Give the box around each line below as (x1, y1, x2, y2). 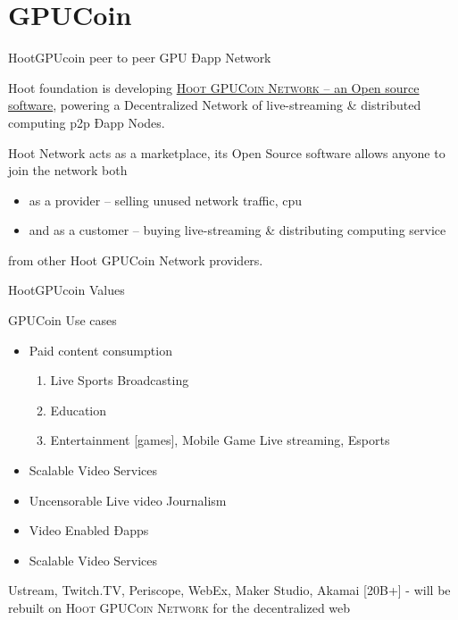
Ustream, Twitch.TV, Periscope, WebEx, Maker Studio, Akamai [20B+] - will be (8, 581, 451, 599)
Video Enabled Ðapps (29, 521, 149, 540)
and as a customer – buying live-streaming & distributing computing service (29, 221, 446, 239)
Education (50, 400, 107, 419)
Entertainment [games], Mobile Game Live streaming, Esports (50, 431, 390, 449)
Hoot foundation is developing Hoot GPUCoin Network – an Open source (8, 78, 420, 96)
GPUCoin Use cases (8, 311, 117, 330)
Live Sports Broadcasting (50, 371, 189, 390)
